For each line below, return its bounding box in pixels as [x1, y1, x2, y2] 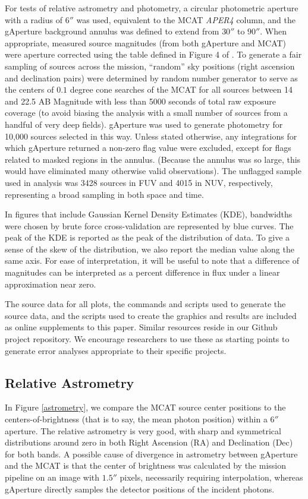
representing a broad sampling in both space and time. [5, 188, 204, 200]
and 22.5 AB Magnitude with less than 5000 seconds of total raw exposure [5, 94, 276, 107]
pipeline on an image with [5, 470, 100, 483]
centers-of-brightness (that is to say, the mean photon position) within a [5, 413, 268, 425]
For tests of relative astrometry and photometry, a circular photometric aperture [5, 2, 298, 14]
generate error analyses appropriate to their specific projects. [5, 344, 227, 356]
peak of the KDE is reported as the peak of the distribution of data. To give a [5, 231, 290, 244]
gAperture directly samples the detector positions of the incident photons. [5, 482, 275, 495]
